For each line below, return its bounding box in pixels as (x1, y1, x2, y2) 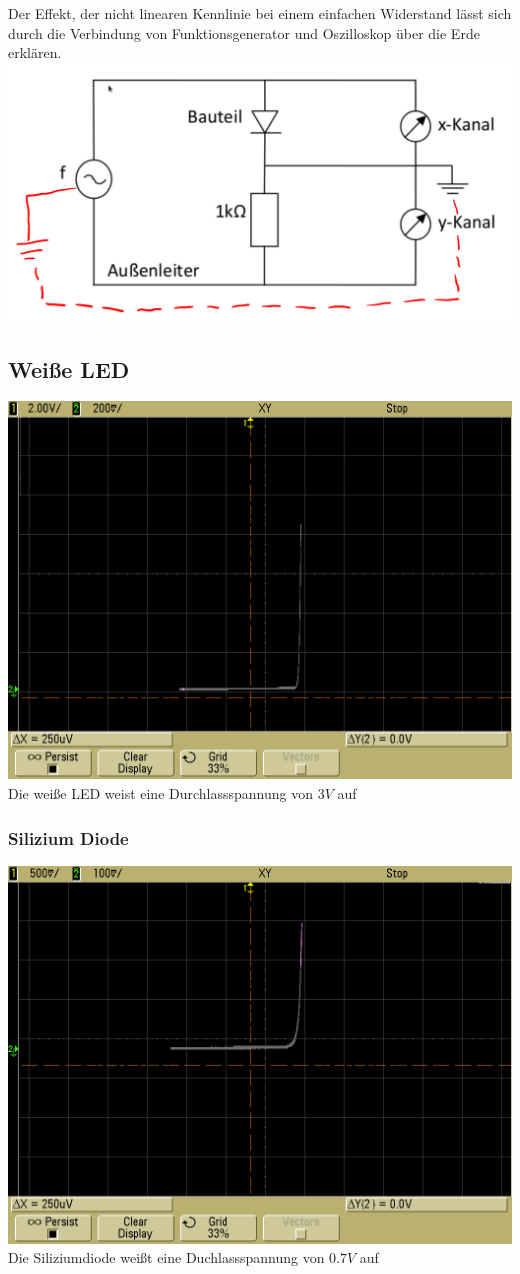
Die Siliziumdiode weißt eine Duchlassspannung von (8, 1247, 325, 1268)
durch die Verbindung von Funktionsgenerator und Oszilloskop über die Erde (8, 22, 480, 43)
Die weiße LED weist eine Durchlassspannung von (8, 783, 314, 804)
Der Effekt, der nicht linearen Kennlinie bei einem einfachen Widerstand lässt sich (8, 3, 512, 23)
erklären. (8, 42, 62, 63)
